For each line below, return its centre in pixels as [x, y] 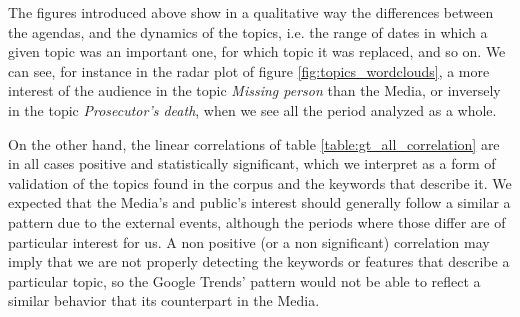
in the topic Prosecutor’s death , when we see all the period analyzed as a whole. [252, 109]
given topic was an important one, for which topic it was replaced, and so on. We [257, 51]
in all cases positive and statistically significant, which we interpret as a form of [252, 163]
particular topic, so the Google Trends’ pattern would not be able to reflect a [244, 280]
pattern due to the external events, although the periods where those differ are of [257, 221]
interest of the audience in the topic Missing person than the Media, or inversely [254, 90]
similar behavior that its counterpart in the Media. [164, 300]
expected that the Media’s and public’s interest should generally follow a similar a [259, 202]
